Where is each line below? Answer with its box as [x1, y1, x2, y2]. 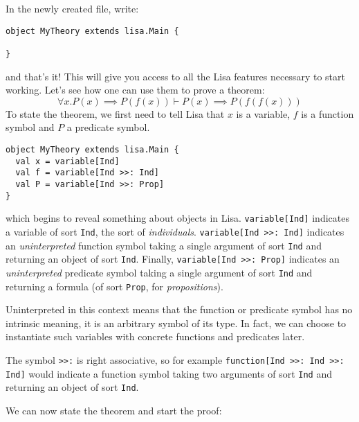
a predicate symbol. [66, 120, 150, 134]
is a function [301, 106, 354, 121]
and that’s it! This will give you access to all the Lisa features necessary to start [6, 69, 345, 83]
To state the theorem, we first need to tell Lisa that [6, 106, 225, 121]
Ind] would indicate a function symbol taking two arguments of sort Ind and [6, 366, 333, 380]
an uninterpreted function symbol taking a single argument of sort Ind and [6, 238, 322, 252]
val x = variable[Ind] [15, 156, 120, 166]
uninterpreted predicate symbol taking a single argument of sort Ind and [6, 265, 313, 279]
